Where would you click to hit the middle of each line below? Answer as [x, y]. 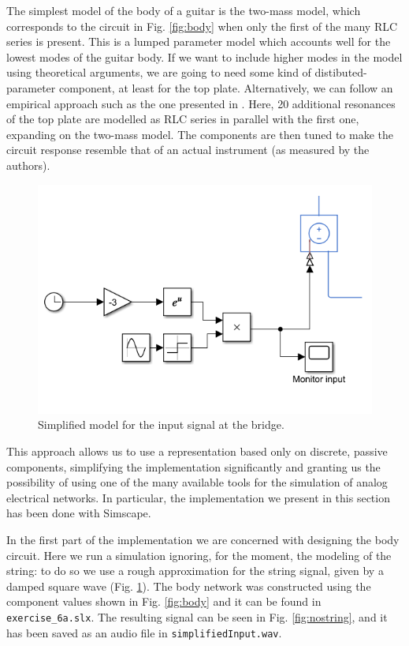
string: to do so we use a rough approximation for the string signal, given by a [195, 571]
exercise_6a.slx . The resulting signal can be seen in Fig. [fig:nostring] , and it [197, 616]
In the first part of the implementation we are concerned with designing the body [203, 540]
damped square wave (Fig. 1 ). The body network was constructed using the [189, 586]
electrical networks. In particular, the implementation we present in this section [198, 497]
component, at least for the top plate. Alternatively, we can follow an [226, 87]
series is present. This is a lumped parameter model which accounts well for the [199, 41]
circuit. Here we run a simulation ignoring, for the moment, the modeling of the [199, 555]
